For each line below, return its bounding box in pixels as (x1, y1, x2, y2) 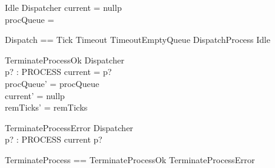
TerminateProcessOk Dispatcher (5, 53, 125, 66)
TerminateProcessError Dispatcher (5, 121, 133, 134)
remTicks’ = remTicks (5, 101, 88, 114)
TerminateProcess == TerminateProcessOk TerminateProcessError (5, 153, 255, 166)
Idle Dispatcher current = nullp (5, 1, 122, 13)
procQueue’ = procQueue (5, 77, 99, 89)
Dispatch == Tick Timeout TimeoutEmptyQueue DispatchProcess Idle (5, 33, 271, 46)
